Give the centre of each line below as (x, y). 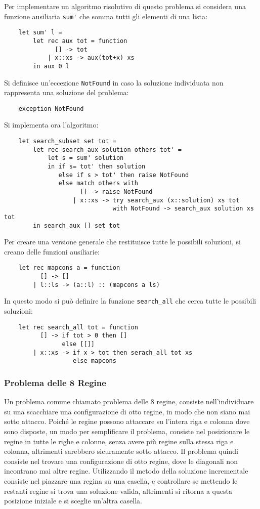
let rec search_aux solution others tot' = (107, 150)
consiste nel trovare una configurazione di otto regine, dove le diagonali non (121, 461)
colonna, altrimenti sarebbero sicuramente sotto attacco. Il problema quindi (121, 451)
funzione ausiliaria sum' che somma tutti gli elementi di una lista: (106, 16)
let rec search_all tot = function (78, 327)
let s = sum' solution (85, 158)
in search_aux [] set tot (77, 225)
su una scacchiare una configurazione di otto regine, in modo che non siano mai (127, 411)
